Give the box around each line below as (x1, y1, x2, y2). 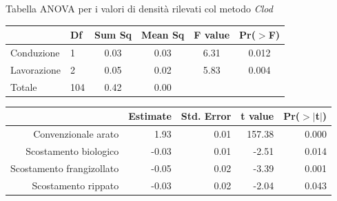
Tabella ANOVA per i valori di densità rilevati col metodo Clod (6, 1, 273, 15)
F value (194, 28, 230, 42)
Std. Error (181, 109, 232, 123)
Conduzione (10, 45, 60, 59)
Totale (10, 79, 37, 94)
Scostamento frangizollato (10, 160, 119, 175)
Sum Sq (94, 28, 132, 42)
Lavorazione (10, 62, 61, 76)
